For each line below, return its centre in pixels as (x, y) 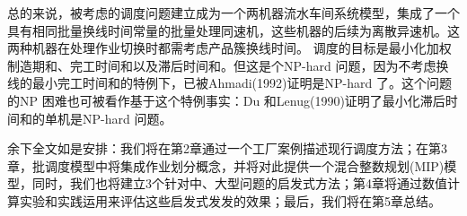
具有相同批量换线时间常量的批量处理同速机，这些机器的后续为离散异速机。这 (233, 30)
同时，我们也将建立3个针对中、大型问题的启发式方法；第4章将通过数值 (239, 183)
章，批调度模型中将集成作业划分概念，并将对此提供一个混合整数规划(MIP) (226, 165)
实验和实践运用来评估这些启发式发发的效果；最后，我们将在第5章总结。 (230, 200)
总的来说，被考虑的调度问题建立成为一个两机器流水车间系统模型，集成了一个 (233, 13)
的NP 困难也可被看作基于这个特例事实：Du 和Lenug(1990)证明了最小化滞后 (226, 100)
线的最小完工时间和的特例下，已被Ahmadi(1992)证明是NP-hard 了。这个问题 (229, 83)
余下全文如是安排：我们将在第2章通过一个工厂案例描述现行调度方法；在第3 (227, 148)
